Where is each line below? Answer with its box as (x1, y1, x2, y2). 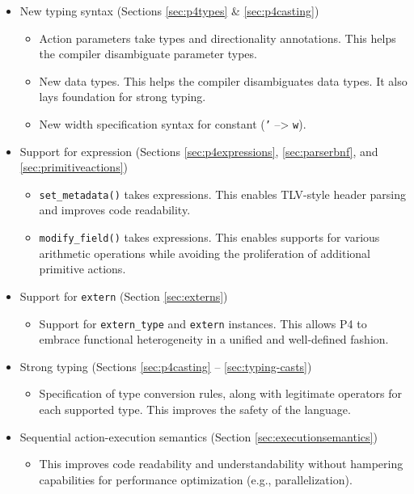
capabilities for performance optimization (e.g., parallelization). (39, 471, 353, 488)
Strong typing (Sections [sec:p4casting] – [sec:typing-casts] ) (19, 357, 312, 374)
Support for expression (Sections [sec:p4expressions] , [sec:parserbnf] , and (19, 142, 378, 159)
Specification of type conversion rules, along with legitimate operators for (39, 385, 403, 402)
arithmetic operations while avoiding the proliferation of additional (39, 244, 371, 261)
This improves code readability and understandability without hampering (39, 455, 403, 472)
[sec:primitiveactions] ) (19, 158, 128, 175)
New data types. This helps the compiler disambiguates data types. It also (39, 72, 408, 89)
